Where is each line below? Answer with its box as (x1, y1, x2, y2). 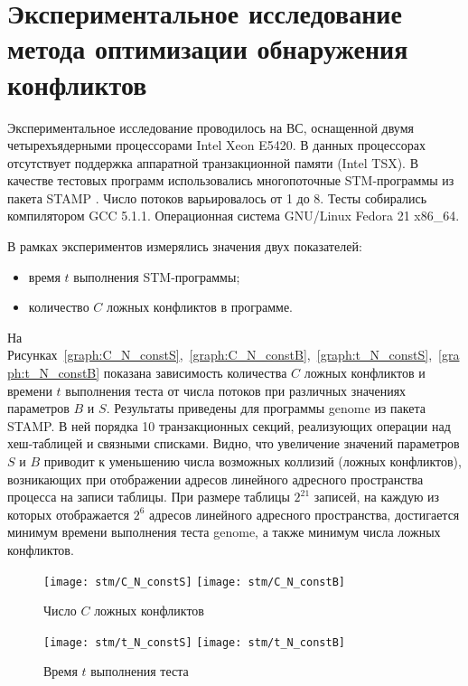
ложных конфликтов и (304, 363, 426, 382)
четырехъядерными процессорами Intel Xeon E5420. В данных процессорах (7, 136, 426, 155)
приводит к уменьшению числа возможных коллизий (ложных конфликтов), (43, 452, 462, 470)
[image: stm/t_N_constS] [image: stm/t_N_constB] (43, 635, 345, 649)
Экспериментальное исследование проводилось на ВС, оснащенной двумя (7, 117, 414, 136)
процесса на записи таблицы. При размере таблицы (7, 487, 290, 506)
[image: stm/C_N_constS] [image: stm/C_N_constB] (43, 575, 345, 588)
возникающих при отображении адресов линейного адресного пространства (7, 469, 424, 488)
